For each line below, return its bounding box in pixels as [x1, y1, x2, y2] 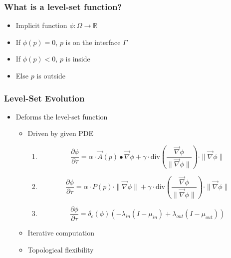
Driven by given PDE [27, 128, 94, 138]
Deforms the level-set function [15, 111, 108, 121]
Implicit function [15, 20, 67, 30]
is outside [36, 70, 66, 80]
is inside [65, 53, 90, 64]
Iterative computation [27, 227, 95, 237]
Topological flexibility [27, 244, 94, 254]
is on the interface [65, 36, 121, 47]
